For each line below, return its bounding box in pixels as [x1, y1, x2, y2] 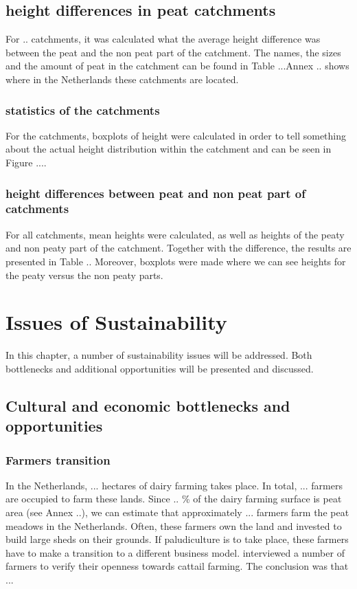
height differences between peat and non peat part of [5, 184, 306, 201]
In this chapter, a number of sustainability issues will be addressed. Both [5, 348, 312, 362]
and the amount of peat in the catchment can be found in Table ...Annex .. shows [5, 58, 349, 73]
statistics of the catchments [5, 101, 160, 118]
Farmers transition [5, 451, 111, 468]
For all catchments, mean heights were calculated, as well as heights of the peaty [5, 227, 345, 241]
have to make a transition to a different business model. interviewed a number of [5, 545, 345, 559]
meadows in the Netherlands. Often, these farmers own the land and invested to [5, 518, 342, 533]
